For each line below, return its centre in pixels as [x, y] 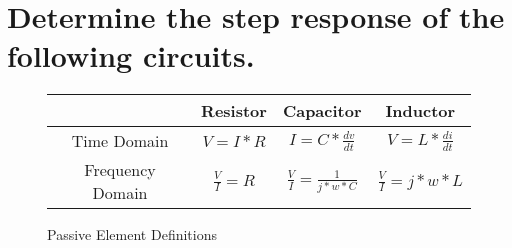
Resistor [234, 111]
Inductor [420, 111]
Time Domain [120, 141]
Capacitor [322, 111]
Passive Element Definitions [132, 234]
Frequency [120, 170]
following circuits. [131, 55]
